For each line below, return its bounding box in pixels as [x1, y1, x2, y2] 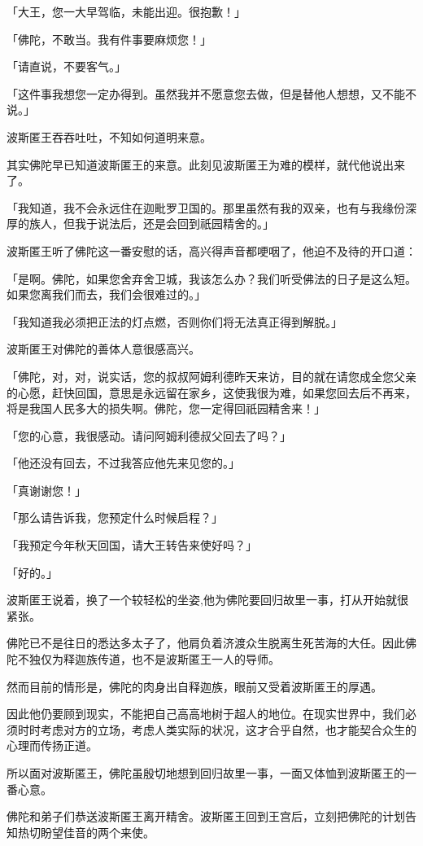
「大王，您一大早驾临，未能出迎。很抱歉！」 [7, 3, 246, 20]
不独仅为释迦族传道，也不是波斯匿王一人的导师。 [17, 651, 280, 668]
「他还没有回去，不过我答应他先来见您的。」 [7, 454, 240, 471]
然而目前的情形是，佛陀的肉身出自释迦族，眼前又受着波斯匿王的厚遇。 [7, 677, 382, 695]
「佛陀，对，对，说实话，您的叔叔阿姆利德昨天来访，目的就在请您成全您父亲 [7, 367, 416, 384]
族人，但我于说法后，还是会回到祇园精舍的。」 [28, 215, 274, 232]
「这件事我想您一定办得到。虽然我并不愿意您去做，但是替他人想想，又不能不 [7, 85, 416, 102]
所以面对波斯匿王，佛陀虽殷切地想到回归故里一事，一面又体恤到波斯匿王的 [7, 765, 405, 781]
